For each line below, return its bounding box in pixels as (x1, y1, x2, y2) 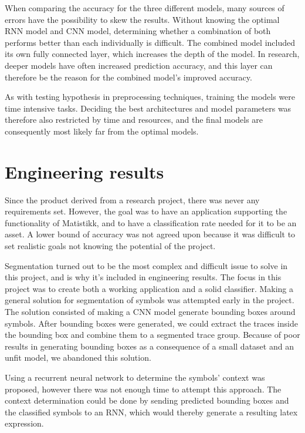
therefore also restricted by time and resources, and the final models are (5, 113, 263, 126)
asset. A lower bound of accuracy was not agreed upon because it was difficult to (5, 228, 296, 240)
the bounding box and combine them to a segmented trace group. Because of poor (5, 328, 300, 341)
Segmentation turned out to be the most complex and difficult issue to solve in (5, 259, 288, 271)
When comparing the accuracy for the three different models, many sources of (5, 2, 284, 14)
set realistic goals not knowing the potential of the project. (5, 240, 216, 252)
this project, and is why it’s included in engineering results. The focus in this (5, 271, 282, 283)
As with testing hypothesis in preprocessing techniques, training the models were (5, 90, 296, 103)
